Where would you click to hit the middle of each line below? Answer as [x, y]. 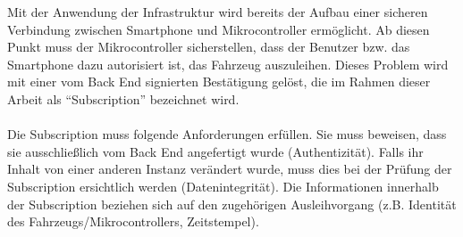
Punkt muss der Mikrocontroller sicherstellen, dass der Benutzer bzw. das [209, 47]
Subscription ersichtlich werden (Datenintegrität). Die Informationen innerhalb [223, 186]
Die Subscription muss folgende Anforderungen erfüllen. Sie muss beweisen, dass [227, 134]
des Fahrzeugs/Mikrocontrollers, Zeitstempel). [133, 221]
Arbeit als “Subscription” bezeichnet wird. [123, 98]
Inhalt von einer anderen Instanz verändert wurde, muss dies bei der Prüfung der [230, 169]
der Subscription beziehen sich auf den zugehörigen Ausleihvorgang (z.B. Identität [232, 204]
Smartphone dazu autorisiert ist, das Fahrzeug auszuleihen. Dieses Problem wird [228, 64]
